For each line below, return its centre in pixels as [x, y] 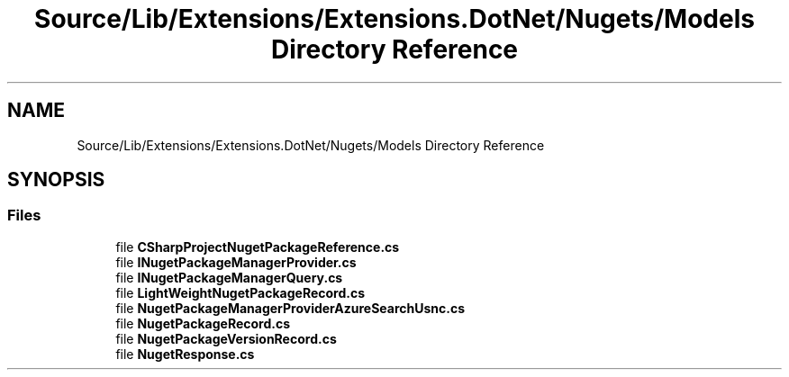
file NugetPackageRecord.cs [203, 323]
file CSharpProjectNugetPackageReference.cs [258, 247]
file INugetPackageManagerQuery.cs [229, 277]
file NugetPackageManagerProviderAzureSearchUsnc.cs [290, 308]
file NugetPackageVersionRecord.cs [226, 338]
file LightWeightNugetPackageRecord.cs [240, 292]
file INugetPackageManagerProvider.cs [236, 262]
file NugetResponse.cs [185, 354]
